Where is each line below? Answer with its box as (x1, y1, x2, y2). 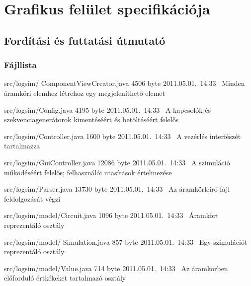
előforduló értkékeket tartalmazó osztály (4, 273, 126, 283)
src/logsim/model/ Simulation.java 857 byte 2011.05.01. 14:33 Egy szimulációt (4, 236, 248, 247)
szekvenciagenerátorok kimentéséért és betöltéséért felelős (4, 114, 179, 125)
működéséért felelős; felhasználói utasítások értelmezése (4, 167, 172, 177)
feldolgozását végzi (4, 193, 61, 204)
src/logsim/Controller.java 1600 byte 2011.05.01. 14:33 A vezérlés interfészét (4, 131, 241, 141)
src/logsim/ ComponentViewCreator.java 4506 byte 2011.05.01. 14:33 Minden (4, 78, 245, 88)
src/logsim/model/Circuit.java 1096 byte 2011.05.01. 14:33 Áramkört (4, 210, 219, 220)
